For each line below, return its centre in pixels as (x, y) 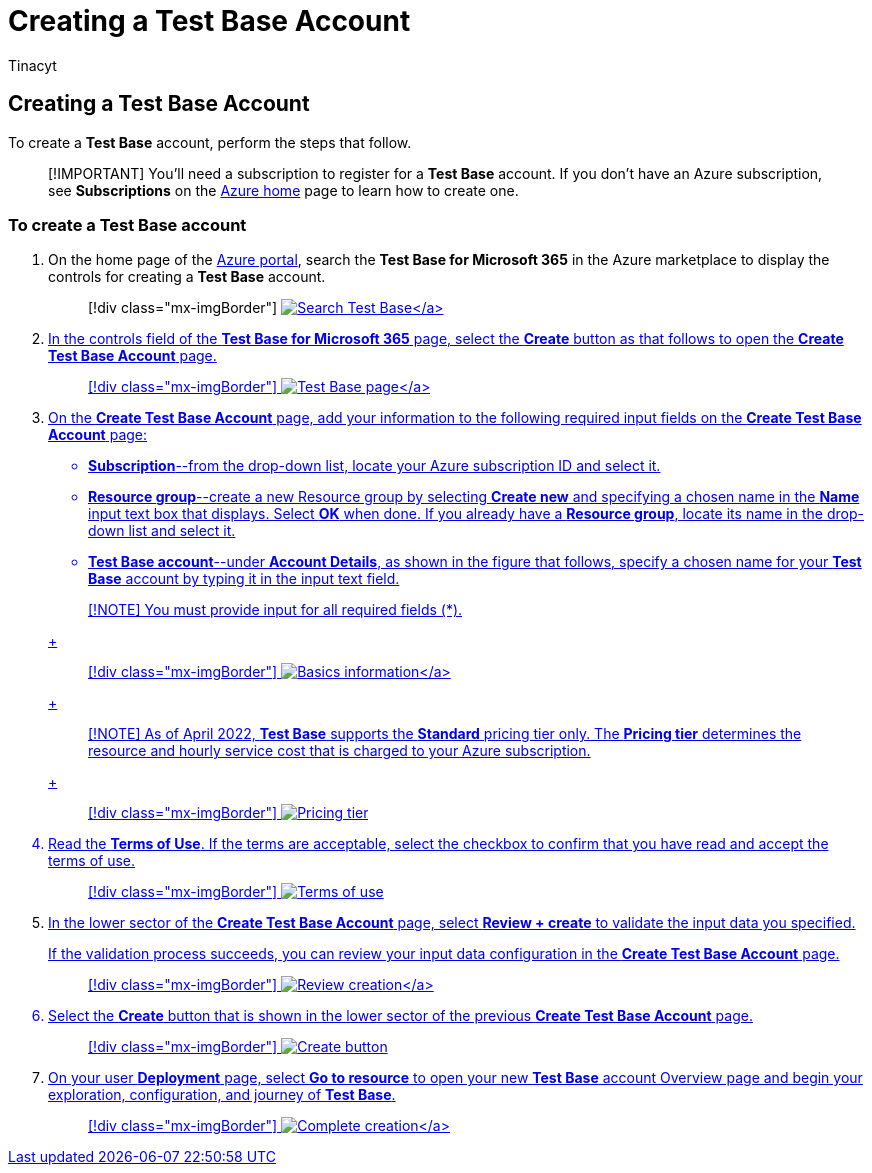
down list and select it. (162, 531)
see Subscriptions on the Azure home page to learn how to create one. (283, 190)
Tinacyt (32, 65)
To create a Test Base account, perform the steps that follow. (210, 142)
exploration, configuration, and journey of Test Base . (222, 1095)
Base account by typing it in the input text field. (244, 579)
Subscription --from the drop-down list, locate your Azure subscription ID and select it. (374, 466)
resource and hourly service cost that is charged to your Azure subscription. (339, 751)
